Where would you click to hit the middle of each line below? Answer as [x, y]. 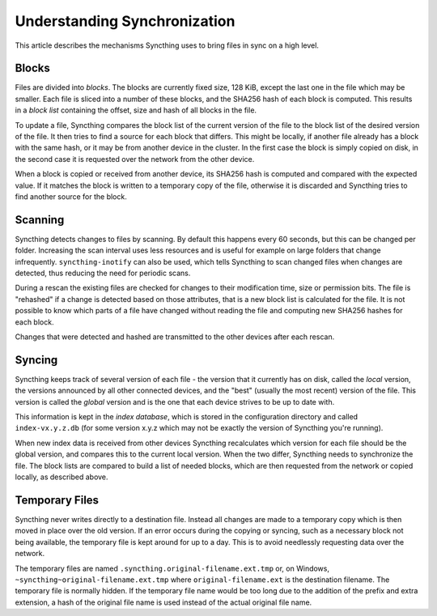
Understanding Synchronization [125, 21]
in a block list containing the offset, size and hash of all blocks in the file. [136, 110]
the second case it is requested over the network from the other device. [135, 159]
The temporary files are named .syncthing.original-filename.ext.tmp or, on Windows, [172, 568]
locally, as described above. [62, 477]
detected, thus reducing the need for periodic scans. [103, 273]
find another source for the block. [71, 196]
